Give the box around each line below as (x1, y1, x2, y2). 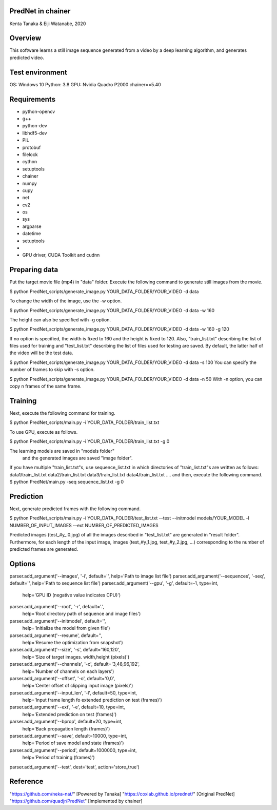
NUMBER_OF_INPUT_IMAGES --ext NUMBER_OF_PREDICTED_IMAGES (9, 522, 159, 528)
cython (22, 159, 37, 165)
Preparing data (9, 265, 58, 274)
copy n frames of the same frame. (9, 383, 82, 390)
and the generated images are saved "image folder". (22, 455, 133, 461)
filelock (22, 151, 38, 158)
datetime (22, 230, 41, 237)
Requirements (9, 95, 56, 104)
